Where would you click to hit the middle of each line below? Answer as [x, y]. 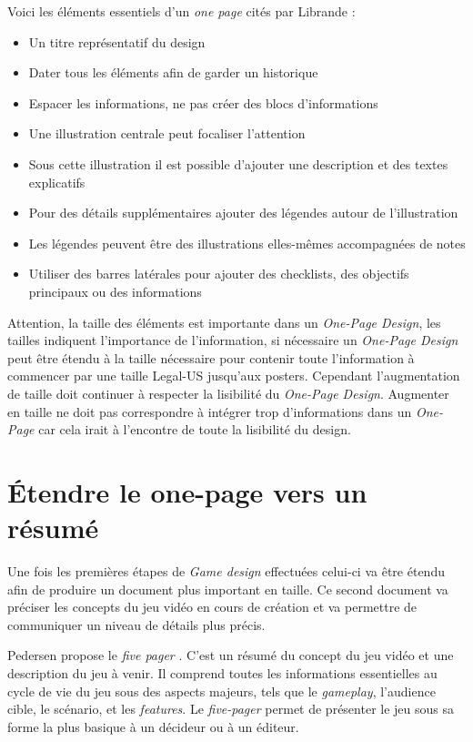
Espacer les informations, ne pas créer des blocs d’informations [203, 102]
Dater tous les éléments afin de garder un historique [173, 72]
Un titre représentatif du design [117, 41]
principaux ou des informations [115, 291]
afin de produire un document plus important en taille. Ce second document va [228, 589]
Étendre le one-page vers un [187, 491]
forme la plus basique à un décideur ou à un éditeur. [153, 726]
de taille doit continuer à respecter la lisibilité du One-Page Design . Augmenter [228, 393]
